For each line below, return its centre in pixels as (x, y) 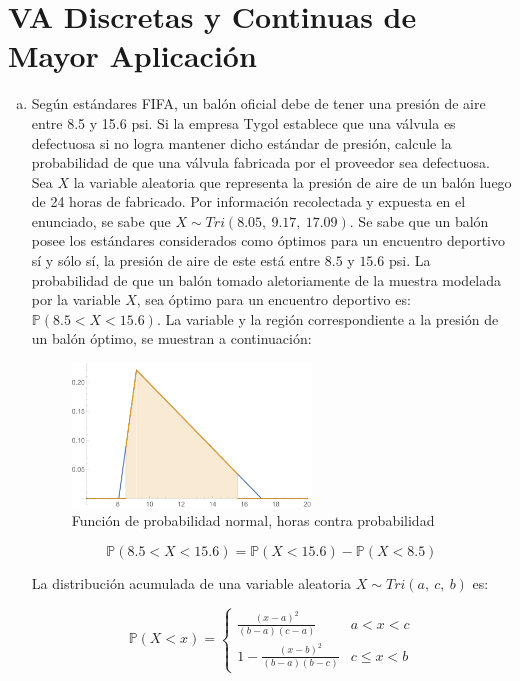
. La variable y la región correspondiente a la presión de (327, 318)
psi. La (409, 260)
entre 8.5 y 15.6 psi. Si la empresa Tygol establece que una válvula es (243, 122)
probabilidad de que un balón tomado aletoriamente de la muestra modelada (266, 279)
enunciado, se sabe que (101, 220)
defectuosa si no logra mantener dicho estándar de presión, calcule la (241, 142)
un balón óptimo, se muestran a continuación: (171, 338)
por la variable (76, 299)
